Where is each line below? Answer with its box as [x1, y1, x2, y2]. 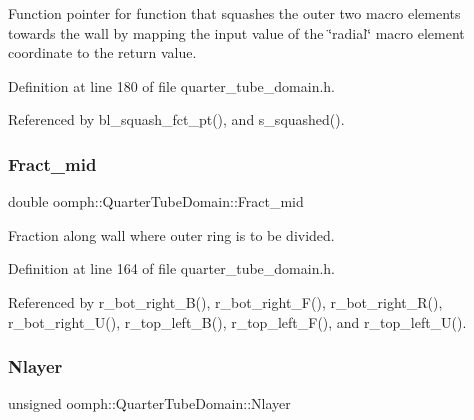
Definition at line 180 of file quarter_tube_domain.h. [8, 75, 335, 96]
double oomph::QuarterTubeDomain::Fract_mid [8, 191, 304, 212]
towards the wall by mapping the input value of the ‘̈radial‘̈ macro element [8, 22, 465, 43]
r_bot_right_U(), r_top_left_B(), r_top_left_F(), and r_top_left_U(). [8, 311, 467, 332]
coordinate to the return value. [8, 42, 197, 63]
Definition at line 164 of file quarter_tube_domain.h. [8, 258, 335, 279]
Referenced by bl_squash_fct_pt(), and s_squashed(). [8, 109, 345, 130]
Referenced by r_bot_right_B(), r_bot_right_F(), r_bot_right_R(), [8, 291, 443, 312]
